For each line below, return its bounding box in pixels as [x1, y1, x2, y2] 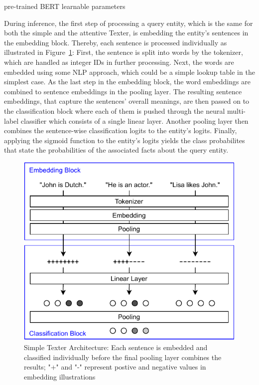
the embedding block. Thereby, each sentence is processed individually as [4, 37, 227, 47]
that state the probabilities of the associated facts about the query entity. [4, 145, 229, 155]
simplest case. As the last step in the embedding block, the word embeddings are [4, 76, 251, 87]
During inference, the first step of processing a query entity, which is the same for [4, 17, 253, 28]
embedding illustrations [24, 371, 96, 382]
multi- [227, 105, 246, 116]
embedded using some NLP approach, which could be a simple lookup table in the [4, 66, 255, 77]
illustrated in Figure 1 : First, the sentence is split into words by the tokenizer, [4, 47, 243, 57]
